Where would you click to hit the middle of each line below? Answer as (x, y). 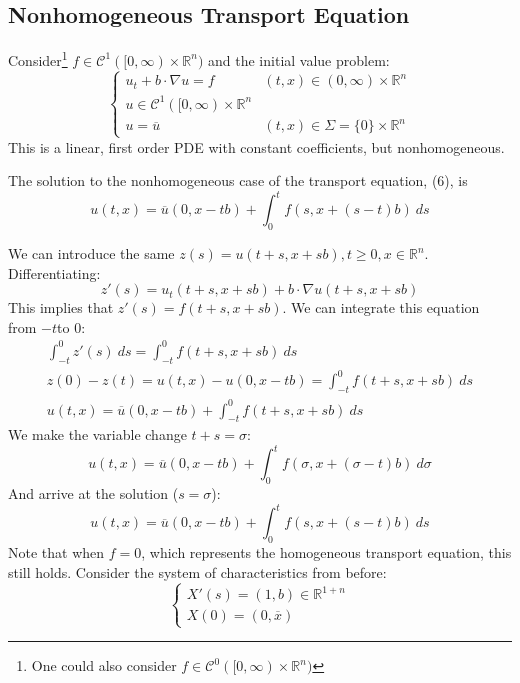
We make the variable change (97, 434)
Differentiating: (54, 272)
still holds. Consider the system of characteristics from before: (197, 571)
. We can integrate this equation (381, 307)
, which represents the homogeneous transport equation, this (326, 552)
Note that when (56, 552)
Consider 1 (38, 58)
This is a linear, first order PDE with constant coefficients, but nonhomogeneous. (256, 146)
